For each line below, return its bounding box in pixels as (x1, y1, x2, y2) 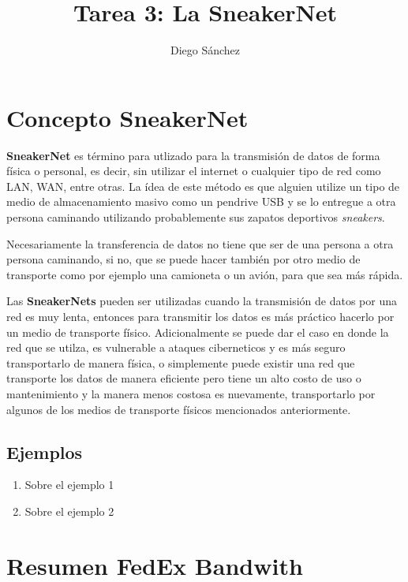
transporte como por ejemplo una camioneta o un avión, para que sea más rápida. (6, 266, 403, 282)
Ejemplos (6, 439, 83, 464)
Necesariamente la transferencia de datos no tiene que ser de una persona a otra (6, 235, 394, 252)
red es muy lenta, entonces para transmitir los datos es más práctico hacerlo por (6, 308, 395, 324)
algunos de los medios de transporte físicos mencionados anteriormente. (6, 401, 351, 417)
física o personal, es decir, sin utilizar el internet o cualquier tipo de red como (6, 162, 381, 179)
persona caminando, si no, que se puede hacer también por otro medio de (6, 251, 361, 267)
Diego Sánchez (170, 42, 241, 58)
